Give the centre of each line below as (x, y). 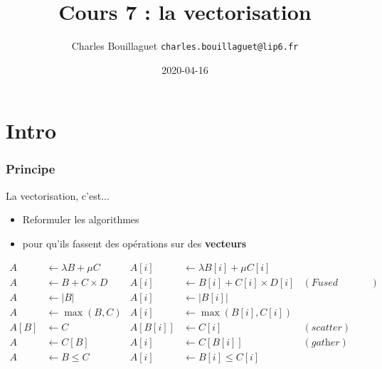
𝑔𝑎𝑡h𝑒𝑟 (325, 342)
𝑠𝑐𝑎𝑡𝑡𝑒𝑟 (327, 327)
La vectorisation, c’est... (58, 195)
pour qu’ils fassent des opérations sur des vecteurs (134, 243)
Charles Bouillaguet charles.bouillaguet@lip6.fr (185, 46)
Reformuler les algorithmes (81, 219)
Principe (31, 169)
